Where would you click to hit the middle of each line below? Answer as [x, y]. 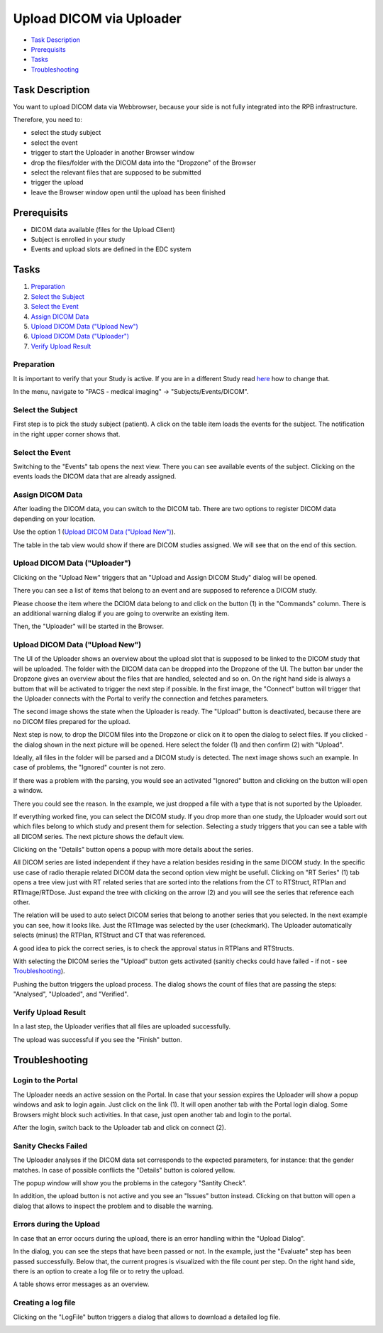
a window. [28, 791]
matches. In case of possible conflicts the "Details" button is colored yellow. [124, 1170]
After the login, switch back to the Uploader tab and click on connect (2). [120, 1128]
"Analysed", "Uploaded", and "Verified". [71, 994]
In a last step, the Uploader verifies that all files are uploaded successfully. [122, 1026]
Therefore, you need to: [48, 120]
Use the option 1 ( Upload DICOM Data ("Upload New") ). [94, 532]
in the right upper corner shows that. [67, 434]
